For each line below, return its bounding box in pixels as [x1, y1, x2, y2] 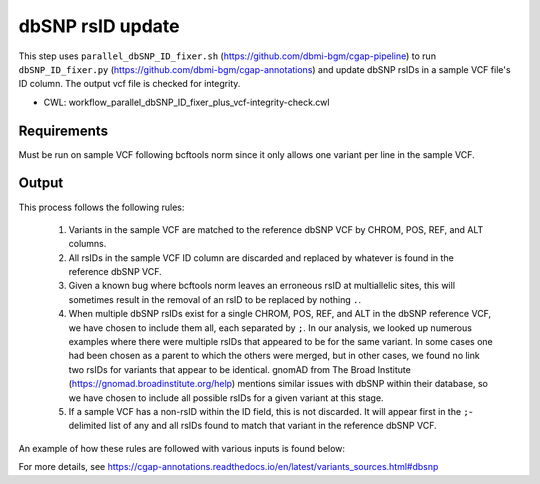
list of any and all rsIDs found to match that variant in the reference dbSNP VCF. [108, 420, 437, 432]
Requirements [18, 122, 109, 139]
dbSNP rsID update [18, 15, 180, 37]
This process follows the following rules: [18, 201, 185, 213]
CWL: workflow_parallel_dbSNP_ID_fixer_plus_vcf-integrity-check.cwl [43, 96, 330, 108]
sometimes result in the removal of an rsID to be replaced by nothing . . [68, 293, 362, 305]
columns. [68, 238, 107, 250]
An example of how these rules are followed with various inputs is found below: [18, 442, 345, 454]
